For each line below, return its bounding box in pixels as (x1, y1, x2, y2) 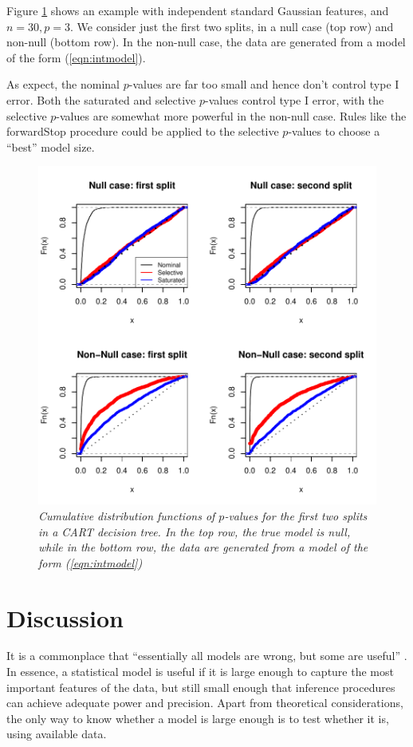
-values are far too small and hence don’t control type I (128, 76, 399, 93)
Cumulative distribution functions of (38, 507, 215, 524)
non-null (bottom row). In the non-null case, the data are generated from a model (6, 34, 406, 50)
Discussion (6, 601, 124, 634)
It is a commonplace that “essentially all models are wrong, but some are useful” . (6, 647, 407, 664)
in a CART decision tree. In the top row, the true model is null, (38, 523, 351, 539)
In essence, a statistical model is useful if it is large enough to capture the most (6, 663, 394, 680)
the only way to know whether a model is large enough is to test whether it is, (6, 709, 389, 726)
